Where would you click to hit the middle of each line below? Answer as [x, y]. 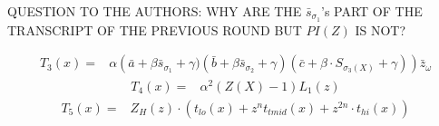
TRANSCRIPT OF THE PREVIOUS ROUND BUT [155, 29]
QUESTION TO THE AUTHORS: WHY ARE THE [155, 11]
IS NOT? [380, 29]
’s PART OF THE [372, 11]
